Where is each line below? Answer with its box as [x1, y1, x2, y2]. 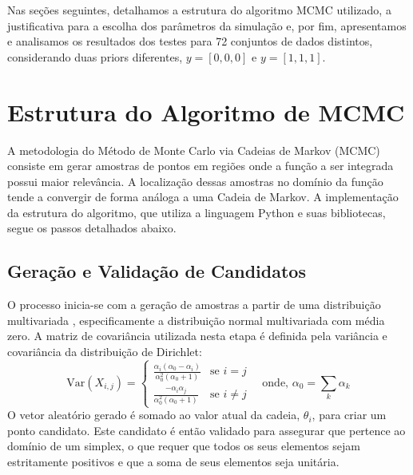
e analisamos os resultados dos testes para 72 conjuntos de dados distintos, [7, 33, 373, 49]
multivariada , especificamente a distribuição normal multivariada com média [7, 311, 385, 328]
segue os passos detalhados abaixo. [7, 220, 177, 236]
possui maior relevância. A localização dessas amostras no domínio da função [7, 172, 383, 189]
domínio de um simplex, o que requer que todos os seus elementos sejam [7, 437, 360, 454]
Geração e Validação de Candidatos [7, 259, 306, 283]
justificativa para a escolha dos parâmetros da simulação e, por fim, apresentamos [7, 17, 407, 34]
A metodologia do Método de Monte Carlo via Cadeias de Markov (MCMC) [7, 141, 380, 158]
